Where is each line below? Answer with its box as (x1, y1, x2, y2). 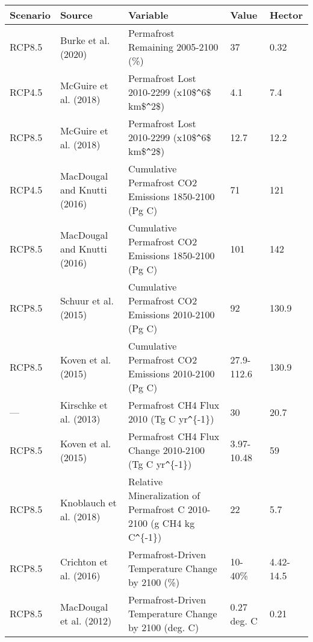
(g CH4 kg (150, 516, 195, 530)
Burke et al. (60, 33, 110, 47)
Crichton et (60, 554, 108, 568)
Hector (270, 8, 303, 22)
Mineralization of (128, 488, 200, 502)
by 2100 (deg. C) (128, 620, 199, 634)
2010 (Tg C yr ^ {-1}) (128, 412, 214, 426)
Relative (128, 474, 163, 488)
